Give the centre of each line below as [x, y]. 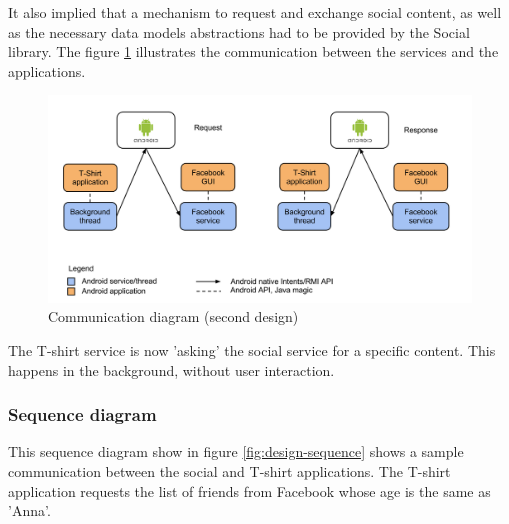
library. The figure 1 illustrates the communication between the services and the [253, 51]
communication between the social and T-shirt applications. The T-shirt [229, 471]
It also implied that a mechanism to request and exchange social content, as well [255, 12]
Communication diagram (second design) [173, 316]
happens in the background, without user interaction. [171, 369]
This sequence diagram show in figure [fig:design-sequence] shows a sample [236, 451]
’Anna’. [29, 510]
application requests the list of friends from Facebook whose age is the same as [249, 490]
